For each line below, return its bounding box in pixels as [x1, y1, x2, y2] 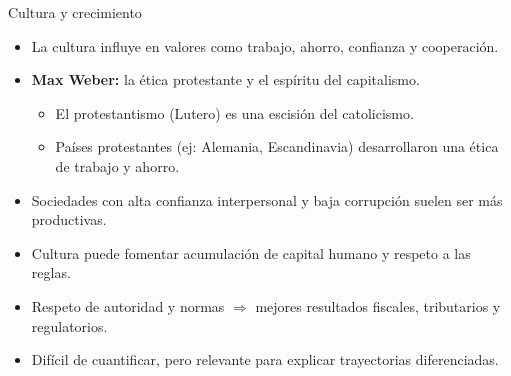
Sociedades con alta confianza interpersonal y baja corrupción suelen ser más [31, 189, 503, 210]
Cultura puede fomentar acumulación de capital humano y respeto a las [31, 242, 471, 263]
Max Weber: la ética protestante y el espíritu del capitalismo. [31, 69, 420, 90]
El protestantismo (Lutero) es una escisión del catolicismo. [55, 102, 414, 123]
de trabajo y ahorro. [55, 155, 180, 176]
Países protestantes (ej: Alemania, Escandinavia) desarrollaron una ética [55, 136, 499, 157]
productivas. [31, 209, 107, 230]
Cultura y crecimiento [8, 2, 142, 22]
